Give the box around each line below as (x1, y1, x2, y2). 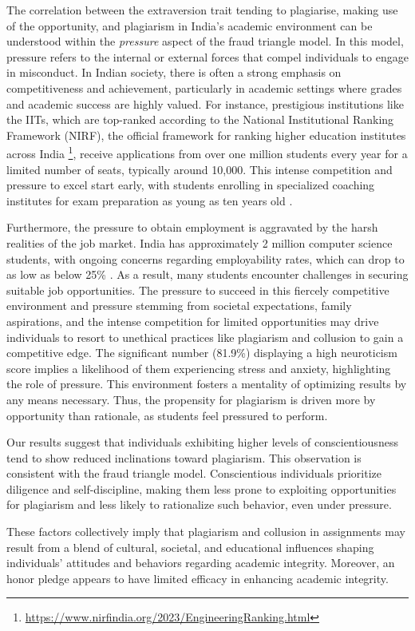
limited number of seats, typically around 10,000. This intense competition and (6, 161, 393, 177)
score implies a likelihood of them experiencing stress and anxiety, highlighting (6, 359, 391, 376)
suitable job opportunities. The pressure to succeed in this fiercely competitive (6, 281, 389, 298)
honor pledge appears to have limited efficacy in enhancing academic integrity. (6, 569, 389, 586)
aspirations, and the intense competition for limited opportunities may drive (6, 312, 379, 329)
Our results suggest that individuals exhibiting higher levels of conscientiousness (6, 434, 398, 450)
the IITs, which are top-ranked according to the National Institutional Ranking (6, 111, 394, 128)
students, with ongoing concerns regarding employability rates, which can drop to (6, 250, 405, 267)
